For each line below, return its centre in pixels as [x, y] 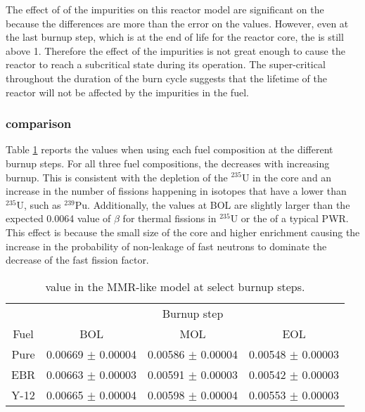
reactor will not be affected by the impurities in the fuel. [127, 92]
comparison [39, 123]
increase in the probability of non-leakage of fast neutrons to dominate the [166, 246]
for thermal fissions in [169, 218]
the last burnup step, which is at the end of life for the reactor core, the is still [175, 37]
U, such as [39, 204]
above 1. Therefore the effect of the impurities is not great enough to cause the [175, 50]
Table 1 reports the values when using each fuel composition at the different [169, 149]
